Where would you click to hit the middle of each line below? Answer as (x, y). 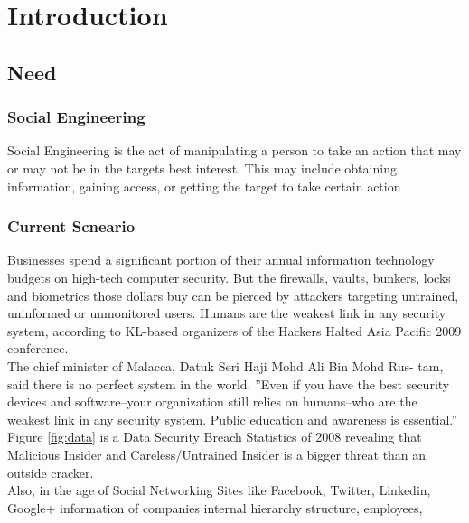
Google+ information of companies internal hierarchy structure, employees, (215, 507)
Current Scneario (71, 226)
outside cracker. (51, 472)
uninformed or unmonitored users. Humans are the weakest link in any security (227, 313)
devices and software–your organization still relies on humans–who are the (212, 402)
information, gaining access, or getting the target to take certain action (204, 186)
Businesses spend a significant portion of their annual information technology (221, 260)
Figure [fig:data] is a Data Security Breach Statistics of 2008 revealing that (215, 437)
